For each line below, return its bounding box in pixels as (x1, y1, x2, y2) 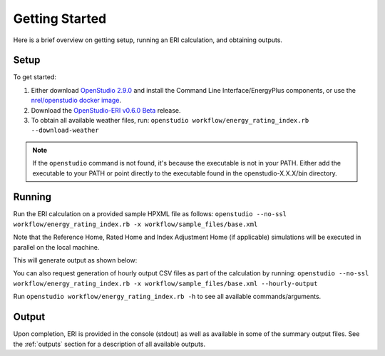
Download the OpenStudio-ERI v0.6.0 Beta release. (31, 106, 181, 114)
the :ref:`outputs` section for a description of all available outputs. (13, 340, 206, 348)
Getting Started (13, 11, 107, 26)
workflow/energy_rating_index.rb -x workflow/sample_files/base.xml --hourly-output (13, 279, 318, 288)
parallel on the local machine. (13, 243, 100, 251)
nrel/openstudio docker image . (31, 96, 121, 105)
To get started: (13, 73, 57, 81)
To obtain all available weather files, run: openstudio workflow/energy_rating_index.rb (31, 116, 309, 125)
